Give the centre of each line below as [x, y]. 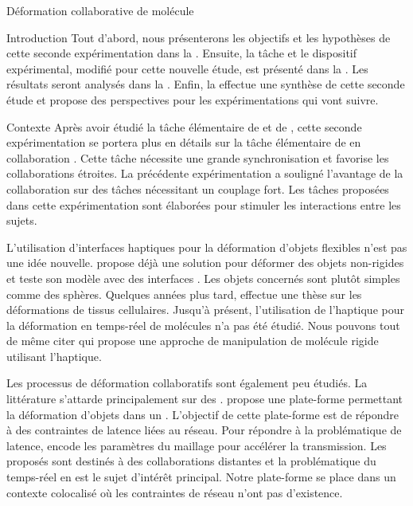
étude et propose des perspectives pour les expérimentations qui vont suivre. [193, 99]
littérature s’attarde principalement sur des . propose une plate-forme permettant [205, 399]
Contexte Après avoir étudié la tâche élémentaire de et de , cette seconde [184, 126]
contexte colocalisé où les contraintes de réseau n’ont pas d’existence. [175, 492]
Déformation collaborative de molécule [100, 10]
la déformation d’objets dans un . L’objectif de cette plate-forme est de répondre [203, 414]
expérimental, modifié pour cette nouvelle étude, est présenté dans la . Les [187, 68]
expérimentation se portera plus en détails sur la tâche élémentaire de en [184, 142]
